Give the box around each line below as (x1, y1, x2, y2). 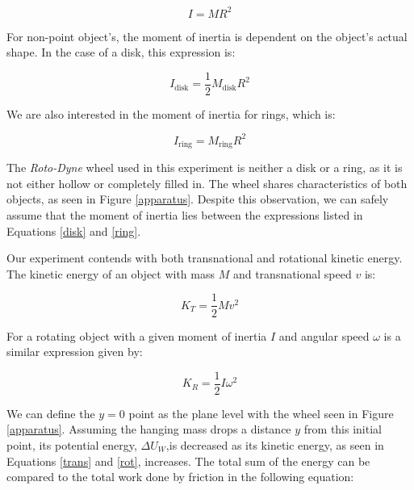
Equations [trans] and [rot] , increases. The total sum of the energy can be (6, 452, 370, 469)
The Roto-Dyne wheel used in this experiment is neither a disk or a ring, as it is (6, 159, 403, 176)
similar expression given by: (6, 343, 143, 360)
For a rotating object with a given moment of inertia (6, 327, 267, 344)
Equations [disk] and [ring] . (6, 222, 141, 239)
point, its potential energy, (6, 436, 137, 453)
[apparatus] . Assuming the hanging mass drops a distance (6, 421, 291, 438)
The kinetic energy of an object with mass (6, 265, 215, 282)
